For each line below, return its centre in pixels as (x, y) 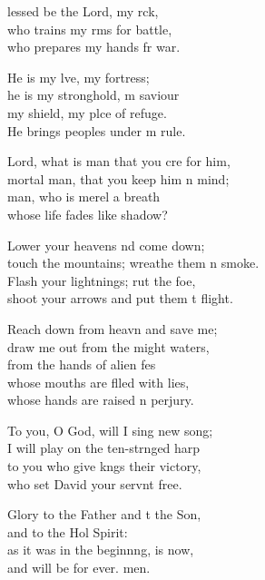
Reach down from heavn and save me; (113, 328)
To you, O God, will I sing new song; (110, 430)
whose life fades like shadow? (88, 214)
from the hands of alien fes (82, 364)
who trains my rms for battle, (90, 29)
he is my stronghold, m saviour (93, 95)
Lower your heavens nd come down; (106, 245)
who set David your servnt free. (95, 483)
